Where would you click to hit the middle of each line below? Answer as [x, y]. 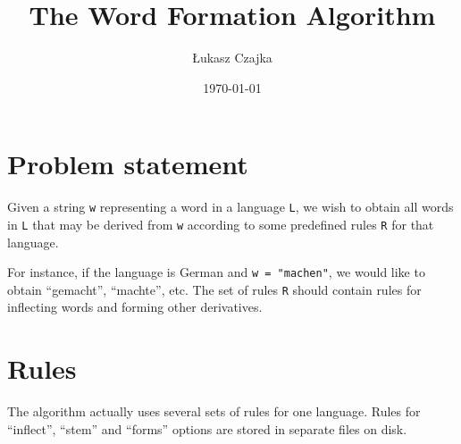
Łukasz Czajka [232, 58]
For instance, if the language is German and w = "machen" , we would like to [216, 272]
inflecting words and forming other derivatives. [135, 307]
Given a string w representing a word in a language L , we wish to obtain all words [230, 207]
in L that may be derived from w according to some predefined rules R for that [221, 224]
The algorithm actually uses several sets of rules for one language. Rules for [214, 411]
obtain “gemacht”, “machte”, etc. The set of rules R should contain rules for [214, 289]
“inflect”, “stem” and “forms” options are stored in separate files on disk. [207, 428]
